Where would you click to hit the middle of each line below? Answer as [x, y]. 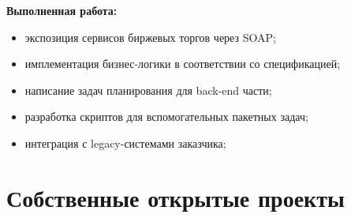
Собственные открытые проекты [175, 197]
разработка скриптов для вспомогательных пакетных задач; [166, 117]
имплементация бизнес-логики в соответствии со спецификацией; [183, 64]
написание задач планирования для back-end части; [148, 90]
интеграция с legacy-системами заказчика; [125, 143]
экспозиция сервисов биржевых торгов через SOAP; [150, 37]
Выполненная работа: [62, 10]
